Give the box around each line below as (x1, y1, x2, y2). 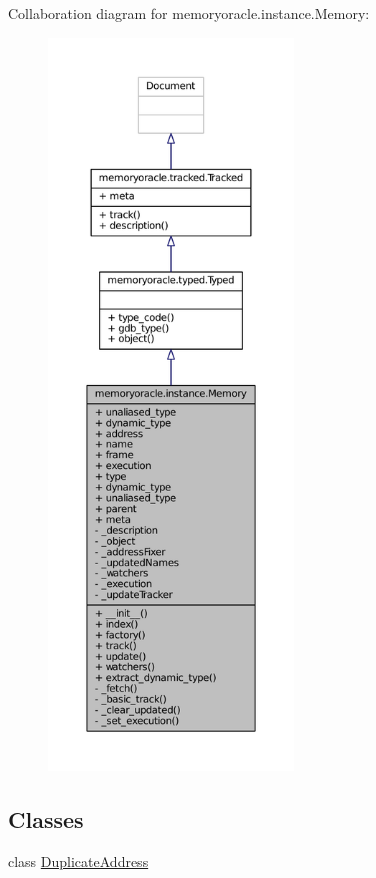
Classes (8, 803, 84, 834)
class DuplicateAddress (8, 850, 149, 871)
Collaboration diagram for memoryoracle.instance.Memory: (8, 3, 370, 23)
